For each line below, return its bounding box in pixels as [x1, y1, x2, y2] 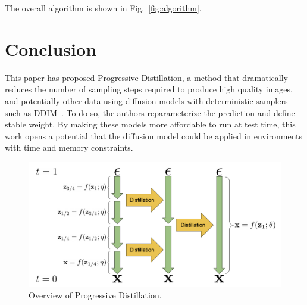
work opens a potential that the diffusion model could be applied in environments [5, 129, 303, 142]
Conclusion [5, 36, 97, 61]
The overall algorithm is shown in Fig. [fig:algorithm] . [5, 2, 202, 14]
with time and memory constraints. [5, 141, 133, 154]
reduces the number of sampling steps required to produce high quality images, [5, 83, 293, 95]
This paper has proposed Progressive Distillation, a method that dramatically [5, 71, 288, 83]
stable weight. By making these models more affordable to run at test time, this [5, 118, 296, 130]
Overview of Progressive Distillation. [29, 288, 162, 301]
